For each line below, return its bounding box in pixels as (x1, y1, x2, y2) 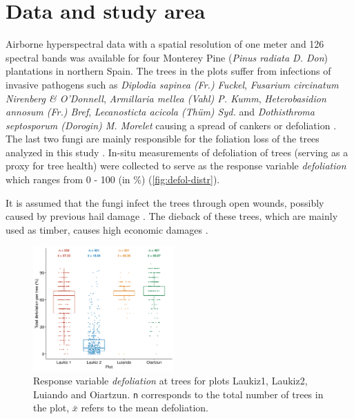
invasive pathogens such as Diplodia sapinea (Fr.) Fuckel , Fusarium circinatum (6, 77, 339, 91)
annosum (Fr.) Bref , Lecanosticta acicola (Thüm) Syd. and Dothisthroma (6, 104, 315, 119)
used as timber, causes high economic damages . (6, 222, 208, 236)
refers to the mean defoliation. (81, 400, 208, 415)
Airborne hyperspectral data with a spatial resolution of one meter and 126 (6, 37, 324, 51)
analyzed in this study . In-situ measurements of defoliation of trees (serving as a (6, 145, 348, 159)
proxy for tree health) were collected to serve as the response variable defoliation (6, 158, 346, 173)
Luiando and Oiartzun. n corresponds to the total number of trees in (33, 387, 324, 401)
